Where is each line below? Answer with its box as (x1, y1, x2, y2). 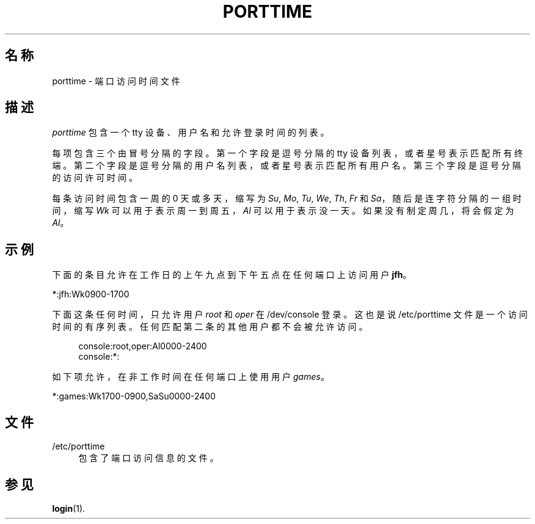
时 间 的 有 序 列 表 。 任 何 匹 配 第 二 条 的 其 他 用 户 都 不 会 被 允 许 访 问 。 (52, 321, 368, 332)
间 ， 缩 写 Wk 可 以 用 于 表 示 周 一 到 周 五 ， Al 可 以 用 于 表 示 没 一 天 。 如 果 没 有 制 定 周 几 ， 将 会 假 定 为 (52, 205, 514, 216)
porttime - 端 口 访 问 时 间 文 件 (52, 75, 180, 86)
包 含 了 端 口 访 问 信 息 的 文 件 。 (78, 453, 219, 464)
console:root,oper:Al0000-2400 (78, 341, 207, 352)
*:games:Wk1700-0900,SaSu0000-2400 (52, 391, 216, 402)
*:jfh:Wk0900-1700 (52, 289, 129, 300)
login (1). (52, 503, 86, 514)
